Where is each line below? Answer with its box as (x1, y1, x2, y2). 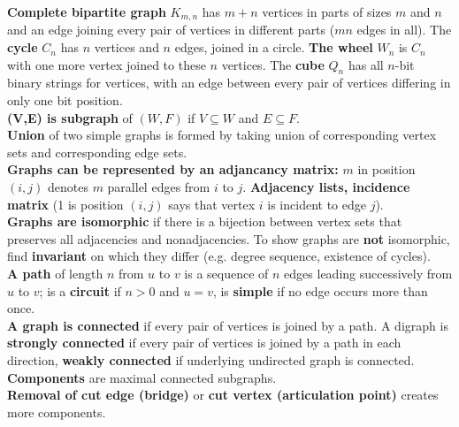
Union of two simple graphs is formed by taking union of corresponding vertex (7, 126, 437, 144)
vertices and (94, 38, 159, 57)
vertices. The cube (221, 55, 325, 73)
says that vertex (168, 194, 256, 213)
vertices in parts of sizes (262, 3, 392, 20)
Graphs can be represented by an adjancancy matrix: (7, 160, 339, 179)
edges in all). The (356, 20, 452, 39)
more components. (7, 402, 106, 421)
